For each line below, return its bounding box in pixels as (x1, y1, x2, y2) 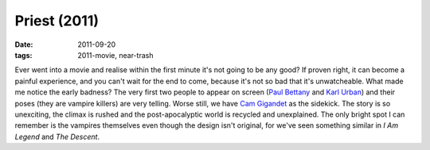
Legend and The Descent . (14, 132, 100, 141)
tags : (14, 50, 33, 60)
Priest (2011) (14, 12, 100, 29)
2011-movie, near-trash (77, 50, 154, 60)
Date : (14, 40, 33, 49)
